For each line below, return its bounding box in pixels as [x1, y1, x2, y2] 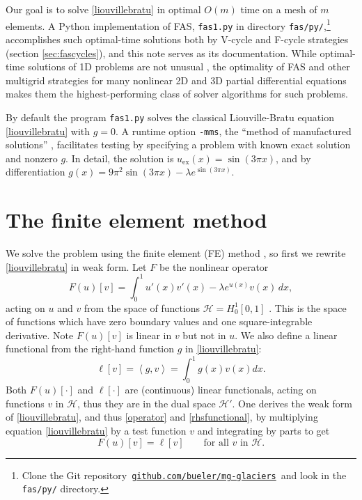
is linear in [126, 327, 172, 342]
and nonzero [6, 150, 58, 165]
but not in [182, 327, 226, 342]
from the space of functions [84, 300, 200, 315]
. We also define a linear [235, 327, 338, 342]
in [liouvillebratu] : [185, 341, 262, 356]
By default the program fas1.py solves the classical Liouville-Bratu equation [6, 109, 334, 124]
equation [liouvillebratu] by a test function [6, 423, 187, 438]
